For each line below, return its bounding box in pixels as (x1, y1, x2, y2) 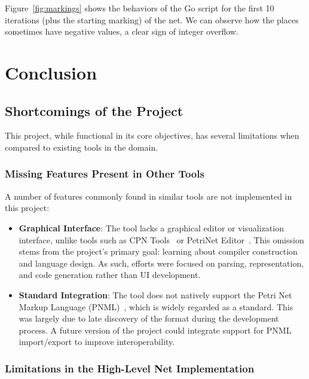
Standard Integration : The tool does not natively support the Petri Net (19, 288, 292, 301)
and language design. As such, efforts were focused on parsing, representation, (19, 256, 304, 269)
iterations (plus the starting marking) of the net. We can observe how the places (5, 13, 299, 26)
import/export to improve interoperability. (19, 335, 175, 348)
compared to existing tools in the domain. (5, 140, 158, 153)
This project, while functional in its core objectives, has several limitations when (5, 129, 299, 142)
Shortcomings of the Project (5, 101, 183, 120)
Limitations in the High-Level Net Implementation (5, 360, 255, 375)
